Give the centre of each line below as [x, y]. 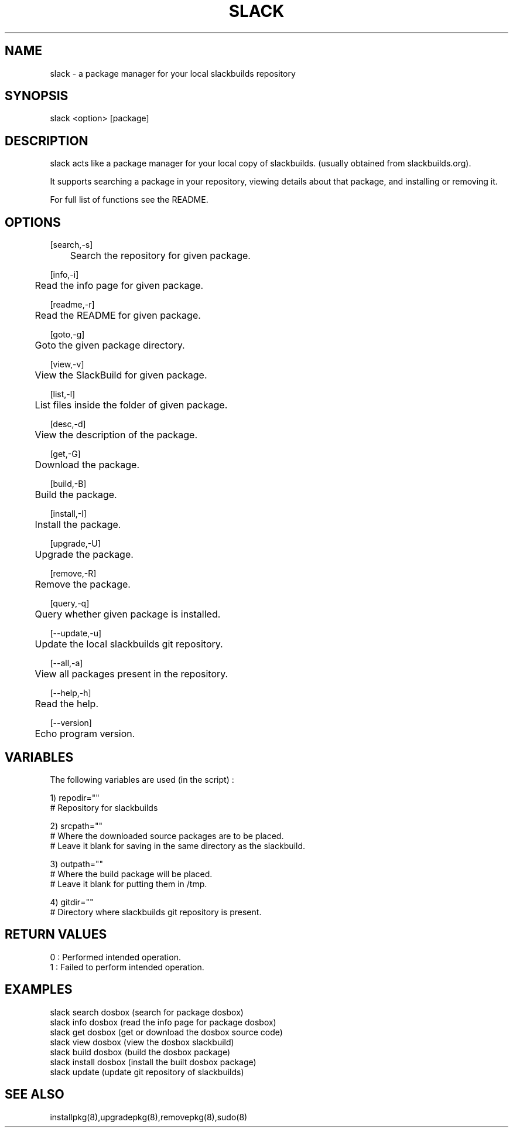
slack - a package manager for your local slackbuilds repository [173, 73]
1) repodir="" [75, 797]
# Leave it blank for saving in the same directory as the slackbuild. [178, 845]
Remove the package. [83, 584]
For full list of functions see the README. [129, 200]
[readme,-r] [72, 305]
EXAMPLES [39, 990]
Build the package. [76, 495]
